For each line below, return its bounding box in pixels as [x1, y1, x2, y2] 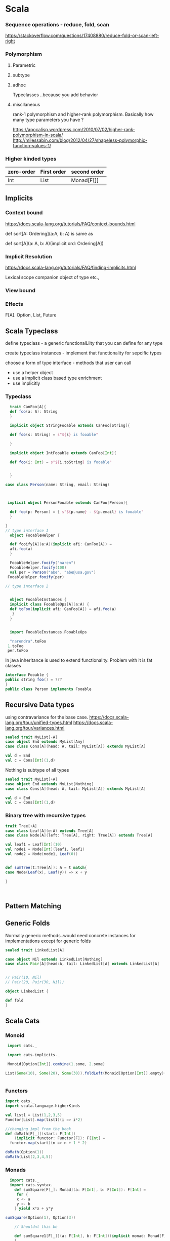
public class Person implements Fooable [5, 687, 92, 692]
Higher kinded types [5, 155, 57, 162]
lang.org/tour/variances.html [5, 725, 65, 731]
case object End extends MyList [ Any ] [5, 739, 85, 744]
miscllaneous [12, 101, 40, 107]
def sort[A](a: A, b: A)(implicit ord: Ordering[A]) [5, 240, 104, 246]
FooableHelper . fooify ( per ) [7, 574, 65, 580]
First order [40, 168, 67, 175]
